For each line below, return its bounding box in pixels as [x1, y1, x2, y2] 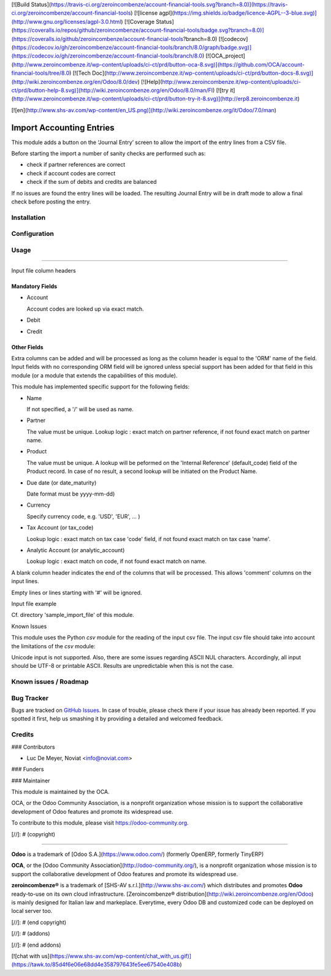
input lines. [11, 578, 39, 585]
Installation [11, 213, 46, 222]
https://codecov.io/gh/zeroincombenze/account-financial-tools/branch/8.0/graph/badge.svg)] [13, 44, 252, 51]
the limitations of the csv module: [11, 642, 96, 649]
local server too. [11, 907, 53, 915]
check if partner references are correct [26, 161, 126, 168]
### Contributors [11, 743, 55, 751]
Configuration [11, 230, 55, 238]
